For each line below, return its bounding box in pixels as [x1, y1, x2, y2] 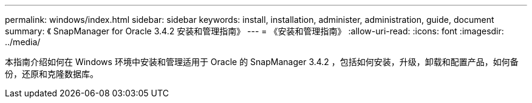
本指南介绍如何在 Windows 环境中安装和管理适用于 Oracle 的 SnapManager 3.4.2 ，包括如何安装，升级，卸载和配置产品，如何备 [5, 57, 519, 67]
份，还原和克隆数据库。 [5, 69, 98, 79]
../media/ [5, 37, 41, 47]
